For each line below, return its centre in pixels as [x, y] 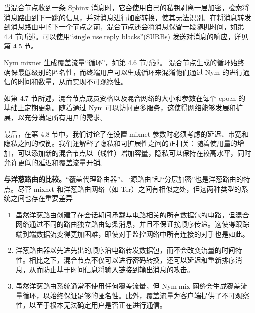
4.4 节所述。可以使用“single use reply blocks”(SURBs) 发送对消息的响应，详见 [126, 36]
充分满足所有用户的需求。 [65, 117]
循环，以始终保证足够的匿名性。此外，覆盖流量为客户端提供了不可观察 [136, 295]
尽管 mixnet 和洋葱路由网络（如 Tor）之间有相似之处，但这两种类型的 [129, 188]
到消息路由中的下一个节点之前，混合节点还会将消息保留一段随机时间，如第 [124, 27]
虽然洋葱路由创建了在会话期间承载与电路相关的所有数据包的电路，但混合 [132, 214]
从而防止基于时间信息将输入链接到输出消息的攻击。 [112, 269]
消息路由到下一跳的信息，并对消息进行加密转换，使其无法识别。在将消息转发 [127, 17]
